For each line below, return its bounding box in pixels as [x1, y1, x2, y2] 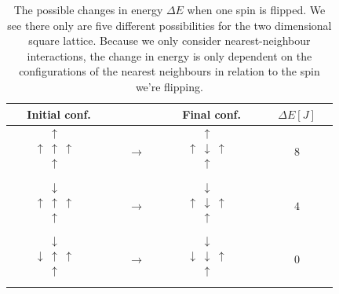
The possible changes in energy [13, 2, 163, 17]
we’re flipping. [135, 78, 203, 94]
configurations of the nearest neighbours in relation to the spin [19, 63, 320, 79]
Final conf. [182, 105, 241, 122]
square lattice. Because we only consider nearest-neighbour [28, 32, 311, 49]
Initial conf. [27, 105, 91, 122]
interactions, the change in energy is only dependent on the [27, 47, 312, 64]
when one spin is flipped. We [187, 2, 326, 17]
